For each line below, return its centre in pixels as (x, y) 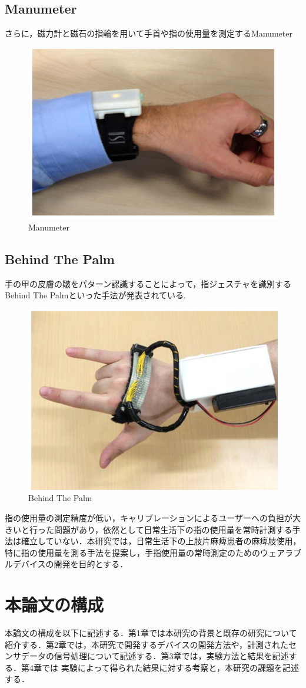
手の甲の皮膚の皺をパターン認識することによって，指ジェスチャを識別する (148, 283)
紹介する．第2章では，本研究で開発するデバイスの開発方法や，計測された (147, 644)
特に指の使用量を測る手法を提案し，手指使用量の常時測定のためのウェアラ (149, 552)
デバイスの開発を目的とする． (70, 564)
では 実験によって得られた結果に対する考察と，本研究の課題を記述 (170, 667)
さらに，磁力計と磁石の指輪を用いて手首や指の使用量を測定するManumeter (149, 33)
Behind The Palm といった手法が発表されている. (95, 295)
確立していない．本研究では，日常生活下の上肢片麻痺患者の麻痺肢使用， (161, 541)
